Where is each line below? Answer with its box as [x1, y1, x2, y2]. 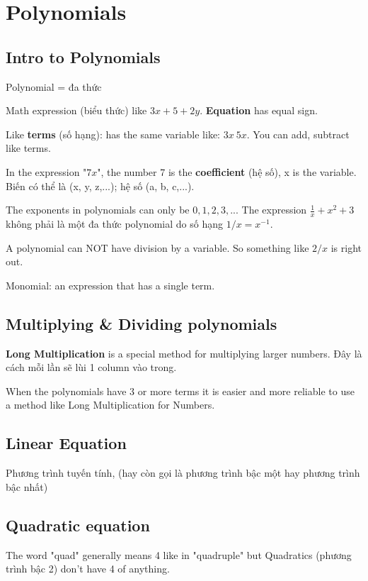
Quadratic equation [6, 514, 150, 536]
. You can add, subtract [246, 126, 350, 141]
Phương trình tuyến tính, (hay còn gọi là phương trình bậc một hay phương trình [6, 465, 360, 480]
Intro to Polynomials [6, 45, 161, 67]
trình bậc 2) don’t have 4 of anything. [6, 561, 170, 576]
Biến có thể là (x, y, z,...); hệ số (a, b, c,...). [6, 178, 195, 193]
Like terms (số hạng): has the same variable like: [6, 126, 220, 141]
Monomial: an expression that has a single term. [6, 277, 215, 292]
